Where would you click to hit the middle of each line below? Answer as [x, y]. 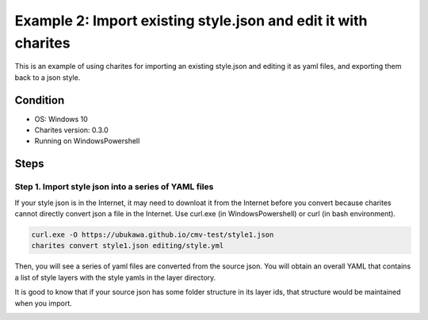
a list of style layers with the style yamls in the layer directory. [115, 277]
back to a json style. [48, 77]
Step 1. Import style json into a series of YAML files [114, 187]
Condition [40, 100]
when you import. [44, 303]
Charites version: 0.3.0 [71, 130]
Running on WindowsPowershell [87, 141]
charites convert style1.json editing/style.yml [128, 246]
